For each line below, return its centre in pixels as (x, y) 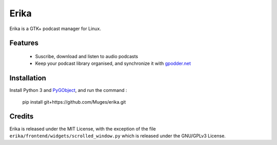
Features (24, 43)
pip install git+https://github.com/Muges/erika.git (74, 102)
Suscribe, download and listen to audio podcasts (87, 56)
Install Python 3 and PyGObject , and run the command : (68, 90)
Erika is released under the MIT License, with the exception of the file (83, 129)
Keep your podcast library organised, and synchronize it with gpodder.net (113, 63)
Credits (22, 117)
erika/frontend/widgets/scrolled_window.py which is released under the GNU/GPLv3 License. (117, 136)
